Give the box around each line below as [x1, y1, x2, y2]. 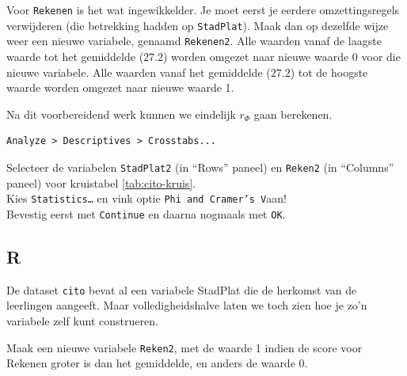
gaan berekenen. [253, 105, 333, 122]
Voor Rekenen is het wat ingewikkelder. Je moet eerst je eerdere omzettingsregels [6, 2, 400, 17]
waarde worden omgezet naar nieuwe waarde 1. [6, 79, 234, 96]
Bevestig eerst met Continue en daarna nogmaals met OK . [6, 205, 286, 222]
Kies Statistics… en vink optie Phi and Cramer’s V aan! [6, 190, 287, 207]
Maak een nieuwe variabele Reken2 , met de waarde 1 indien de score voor [6, 339, 363, 355]
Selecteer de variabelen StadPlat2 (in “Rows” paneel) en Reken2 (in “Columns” [6, 158, 394, 175]
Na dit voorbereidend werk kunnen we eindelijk [6, 105, 236, 122]
